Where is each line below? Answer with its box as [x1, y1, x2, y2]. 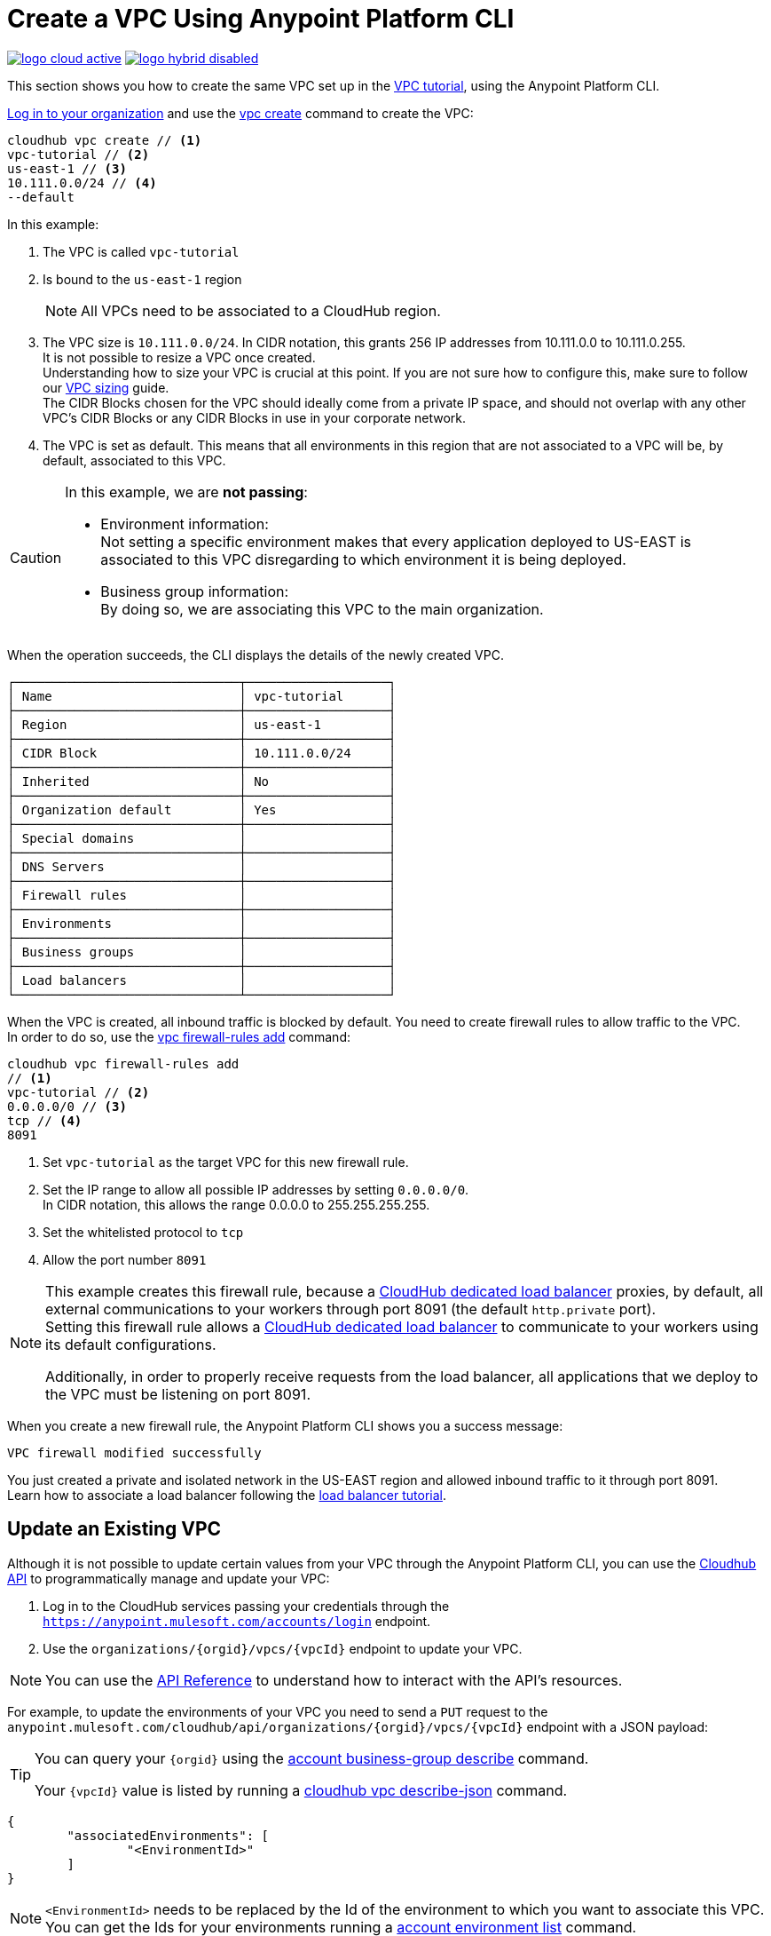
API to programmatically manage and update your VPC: [7, 1570, 330, 1586]
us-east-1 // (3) [7, 161, 127, 176]
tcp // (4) [7, 1113, 83, 1128]
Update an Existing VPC [7, 1518, 222, 1541]
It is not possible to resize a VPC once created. [43, 349, 316, 365]
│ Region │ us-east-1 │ [7, 717, 397, 732]
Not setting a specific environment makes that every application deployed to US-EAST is [100, 532, 692, 551]
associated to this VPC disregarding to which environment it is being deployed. [100, 550, 626, 568]
